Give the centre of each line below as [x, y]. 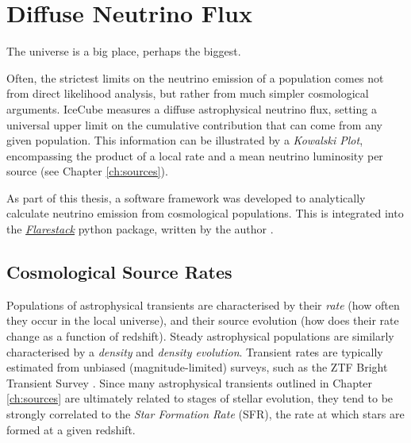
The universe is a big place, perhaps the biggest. [124, 51]
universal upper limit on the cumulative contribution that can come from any [194, 124]
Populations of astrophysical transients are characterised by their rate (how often [203, 304]
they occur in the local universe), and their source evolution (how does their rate [203, 320]
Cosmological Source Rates [119, 272]
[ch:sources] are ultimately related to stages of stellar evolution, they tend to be [200, 398]
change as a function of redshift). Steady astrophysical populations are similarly [200, 336]
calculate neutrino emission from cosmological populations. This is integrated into [205, 213]
